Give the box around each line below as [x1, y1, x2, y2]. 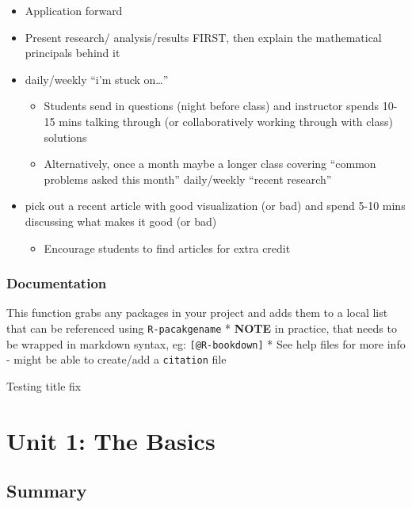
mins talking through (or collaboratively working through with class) [59, 112, 393, 129]
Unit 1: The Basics [6, 424, 216, 456]
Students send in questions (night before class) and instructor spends [44, 97, 379, 114]
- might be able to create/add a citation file [6, 351, 227, 368]
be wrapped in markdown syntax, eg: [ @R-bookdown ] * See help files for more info [6, 335, 406, 352]
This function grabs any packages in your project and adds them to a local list [6, 304, 388, 321]
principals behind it [25, 44, 120, 61]
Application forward [25, 2, 123, 18]
